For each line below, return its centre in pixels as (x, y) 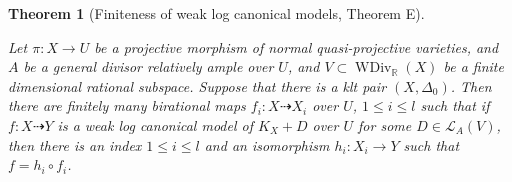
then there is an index (75, 144)
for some (385, 124)
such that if (455, 105)
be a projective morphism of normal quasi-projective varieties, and (296, 46)
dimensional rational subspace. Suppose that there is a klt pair (197, 85)
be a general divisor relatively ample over (148, 66)
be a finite (473, 66)
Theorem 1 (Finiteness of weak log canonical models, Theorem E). (216, 13)
